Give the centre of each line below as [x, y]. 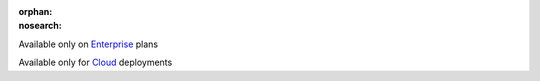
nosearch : [40, 26]
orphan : [35, 11]
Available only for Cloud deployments [95, 62]
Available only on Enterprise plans [88, 44]
